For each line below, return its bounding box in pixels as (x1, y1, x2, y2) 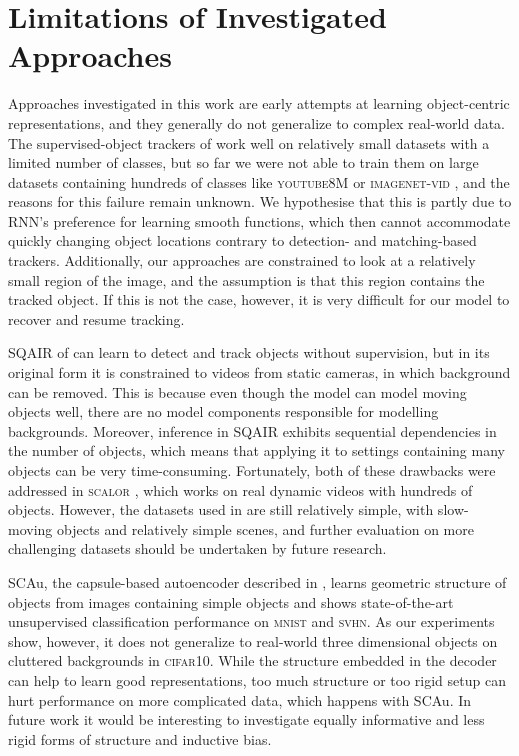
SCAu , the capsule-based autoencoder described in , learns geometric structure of (8, 571, 507, 592)
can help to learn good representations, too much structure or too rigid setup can (8, 669, 506, 690)
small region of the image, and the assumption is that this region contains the (8, 269, 485, 290)
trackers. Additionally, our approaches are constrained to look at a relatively (8, 250, 476, 271)
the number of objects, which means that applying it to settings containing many (8, 440, 505, 461)
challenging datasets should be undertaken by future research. (8, 538, 387, 559)
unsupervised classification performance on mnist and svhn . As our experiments (8, 611, 495, 632)
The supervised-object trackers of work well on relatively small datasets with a (8, 132, 490, 153)
